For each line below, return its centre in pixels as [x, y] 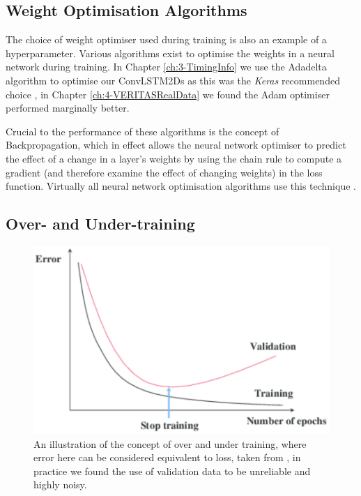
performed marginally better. [68, 108]
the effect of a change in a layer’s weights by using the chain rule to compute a [174, 158]
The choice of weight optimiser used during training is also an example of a [166, 39]
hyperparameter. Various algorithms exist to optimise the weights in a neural [170, 53]
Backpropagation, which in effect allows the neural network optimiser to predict [176, 145]
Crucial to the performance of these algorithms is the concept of [143, 131]
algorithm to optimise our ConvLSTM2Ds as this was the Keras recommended [173, 80]
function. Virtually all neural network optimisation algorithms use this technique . [181, 186]
